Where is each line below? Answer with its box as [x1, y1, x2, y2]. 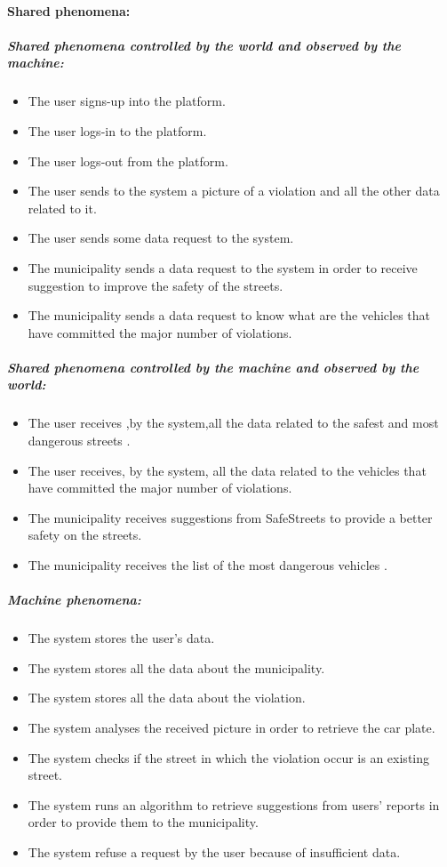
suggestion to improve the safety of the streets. [28, 276, 283, 294]
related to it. [28, 198, 97, 217]
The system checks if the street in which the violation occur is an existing [28, 748, 430, 767]
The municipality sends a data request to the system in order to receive [28, 258, 418, 277]
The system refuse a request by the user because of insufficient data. [28, 842, 401, 861]
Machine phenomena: [7, 590, 141, 609]
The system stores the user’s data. [28, 629, 215, 647]
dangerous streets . [28, 431, 131, 450]
